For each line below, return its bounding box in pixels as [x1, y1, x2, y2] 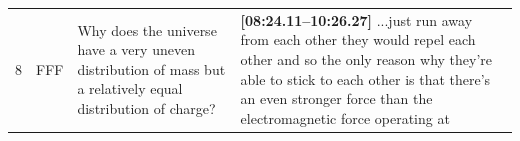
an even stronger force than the [240, 88, 433, 109]
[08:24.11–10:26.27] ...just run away [240, 9, 473, 30]
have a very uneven [77, 39, 195, 60]
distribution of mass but [77, 58, 226, 79]
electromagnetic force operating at [240, 107, 450, 128]
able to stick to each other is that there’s [240, 68, 491, 89]
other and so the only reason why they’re [240, 48, 493, 69]
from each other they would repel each [240, 29, 476, 50]
